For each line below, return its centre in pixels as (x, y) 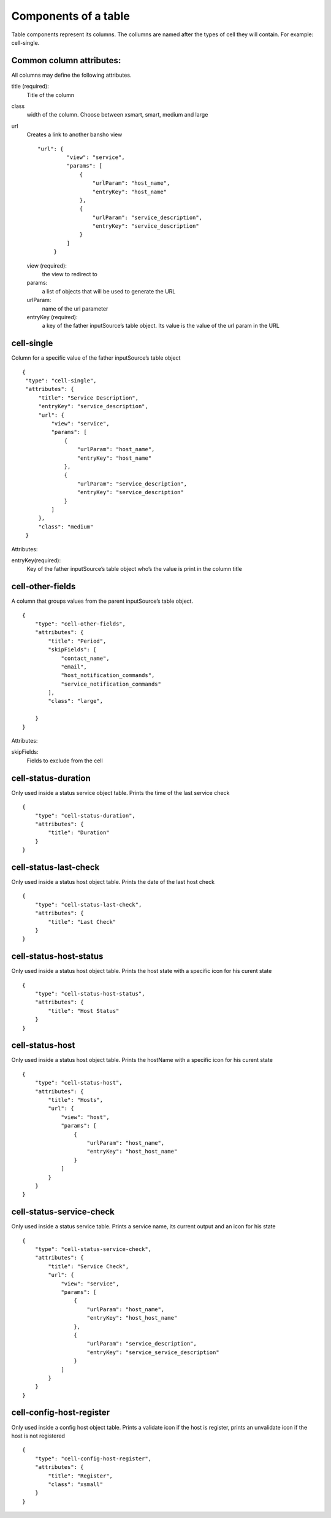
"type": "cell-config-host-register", (93, 1458)
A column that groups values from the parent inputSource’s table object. (102, 601)
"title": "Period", (77, 641)
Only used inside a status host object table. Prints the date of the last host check (113, 881)
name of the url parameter (75, 308)
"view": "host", (85, 1117)
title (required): (30, 87)
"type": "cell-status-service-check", (93, 1249)
